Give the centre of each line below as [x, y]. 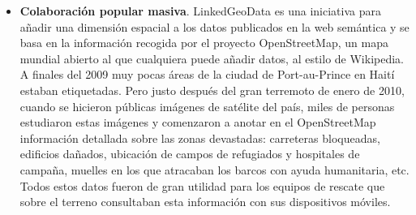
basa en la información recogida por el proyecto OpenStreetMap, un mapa [204, 43]
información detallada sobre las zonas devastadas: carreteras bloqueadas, [200, 138]
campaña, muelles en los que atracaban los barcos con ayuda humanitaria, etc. [214, 169]
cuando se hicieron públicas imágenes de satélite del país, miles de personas [207, 106]
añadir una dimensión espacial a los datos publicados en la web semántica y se [214, 26]
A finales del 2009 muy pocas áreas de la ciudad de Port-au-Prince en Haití [207, 74]
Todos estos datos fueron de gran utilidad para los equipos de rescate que [202, 185]
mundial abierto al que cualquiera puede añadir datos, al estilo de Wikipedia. [212, 58]
